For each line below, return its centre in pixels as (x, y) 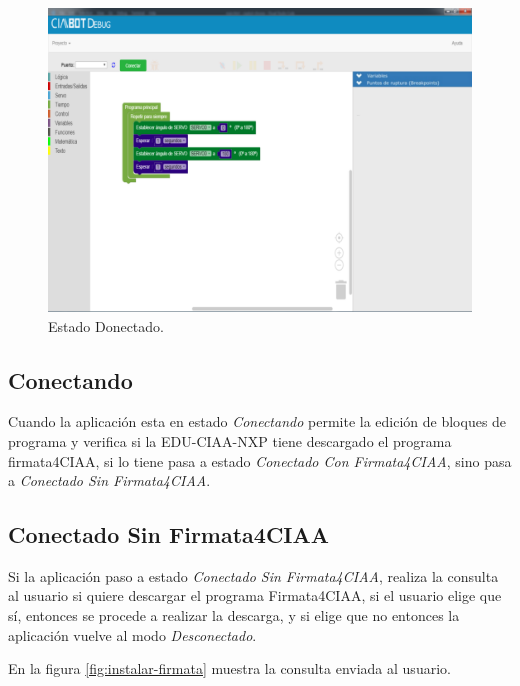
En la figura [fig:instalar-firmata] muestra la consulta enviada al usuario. (229, 668)
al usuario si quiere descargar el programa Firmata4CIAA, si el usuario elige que (255, 595)
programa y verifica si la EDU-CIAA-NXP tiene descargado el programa (230, 440)
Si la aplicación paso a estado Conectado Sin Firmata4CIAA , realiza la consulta (253, 575)
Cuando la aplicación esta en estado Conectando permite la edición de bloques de (257, 421)
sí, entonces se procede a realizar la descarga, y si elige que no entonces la (234, 615)
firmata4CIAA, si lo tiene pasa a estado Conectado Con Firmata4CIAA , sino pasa (260, 460)
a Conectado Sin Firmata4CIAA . (109, 480)
